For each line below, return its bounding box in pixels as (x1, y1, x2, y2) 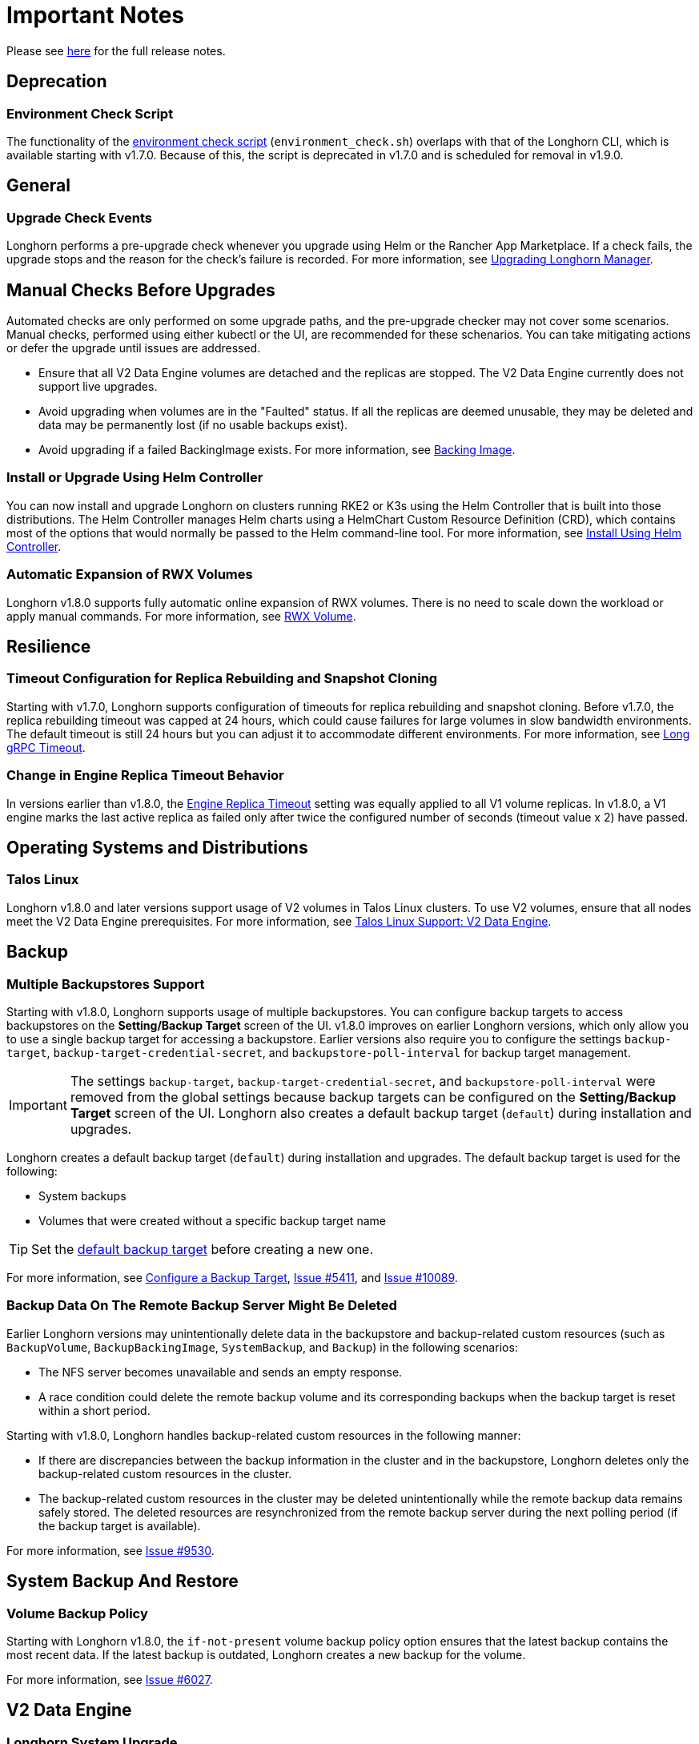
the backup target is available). (38, 1518, 201, 1533)
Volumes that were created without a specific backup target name (38, 1213, 386, 1228)
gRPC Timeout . (6, 740, 86, 754)
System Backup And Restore (6, 1571, 239, 1592)
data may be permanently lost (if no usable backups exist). (38, 418, 348, 432)
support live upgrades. (38, 380, 158, 394)
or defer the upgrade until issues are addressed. (6, 341, 261, 356)
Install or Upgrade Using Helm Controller (6, 469, 263, 486)
